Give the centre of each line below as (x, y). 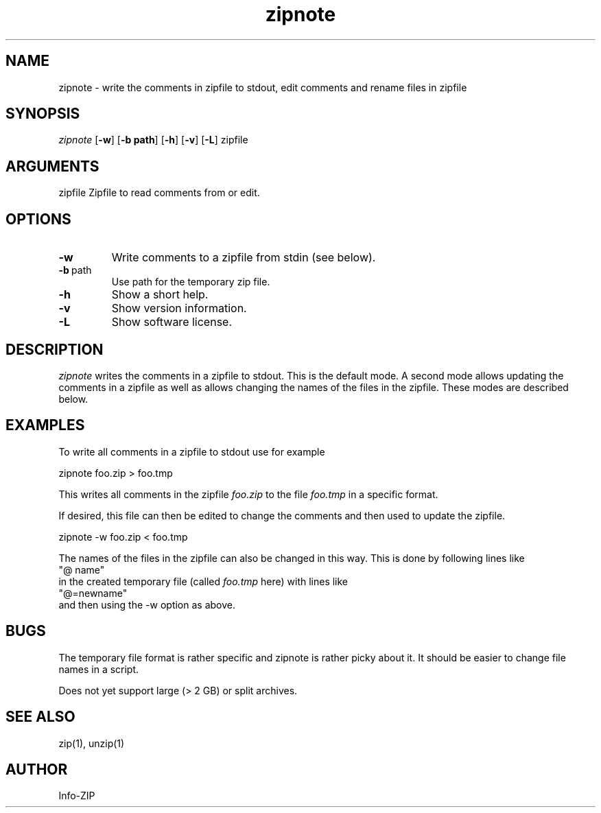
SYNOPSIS (43, 114)
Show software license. (172, 322)
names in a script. (99, 669)
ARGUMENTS (52, 166)
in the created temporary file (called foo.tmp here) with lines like (203, 581)
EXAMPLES (45, 425)
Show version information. (179, 308)
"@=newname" (93, 593)
